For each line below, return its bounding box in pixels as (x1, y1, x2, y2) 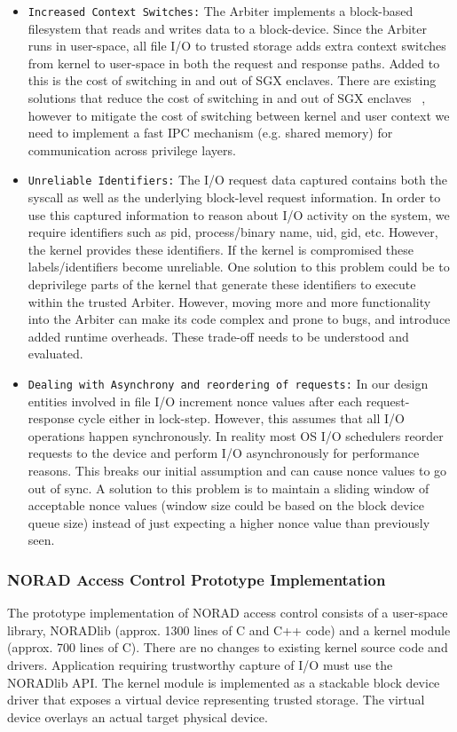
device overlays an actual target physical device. (7, 707, 268, 726)
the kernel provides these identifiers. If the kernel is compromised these (28, 240, 414, 258)
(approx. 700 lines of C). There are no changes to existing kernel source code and (7, 638, 448, 657)
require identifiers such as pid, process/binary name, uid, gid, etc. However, (28, 223, 438, 241)
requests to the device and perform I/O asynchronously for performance (28, 444, 420, 462)
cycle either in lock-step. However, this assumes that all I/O (78, 409, 405, 428)
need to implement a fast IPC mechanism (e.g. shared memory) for (28, 123, 393, 142)
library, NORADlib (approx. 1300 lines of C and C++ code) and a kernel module (7, 620, 451, 639)
